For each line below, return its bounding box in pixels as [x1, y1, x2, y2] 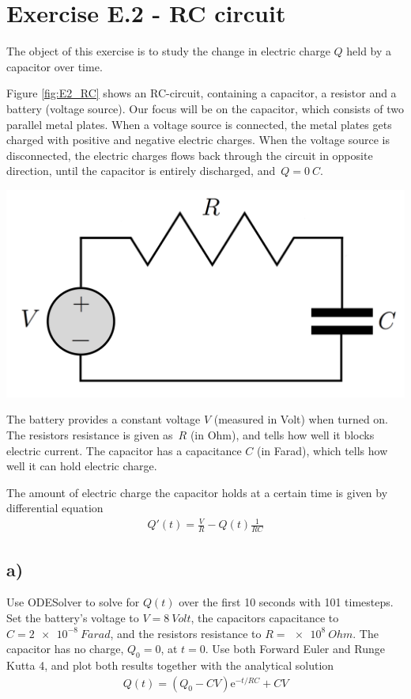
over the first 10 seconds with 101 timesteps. [179, 594, 394, 610]
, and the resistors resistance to [110, 625, 262, 641]
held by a [346, 43, 392, 59]
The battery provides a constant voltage [6, 411, 201, 427]
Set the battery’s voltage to [6, 610, 139, 626]
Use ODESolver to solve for [6, 594, 140, 610]
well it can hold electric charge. [6, 458, 157, 474]
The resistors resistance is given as [6, 426, 173, 443]
